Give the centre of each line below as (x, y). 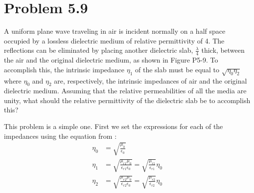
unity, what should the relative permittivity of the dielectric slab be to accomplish (127, 100)
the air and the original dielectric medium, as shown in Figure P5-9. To (111, 60)
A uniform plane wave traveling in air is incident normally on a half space (115, 31)
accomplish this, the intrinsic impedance (64, 69)
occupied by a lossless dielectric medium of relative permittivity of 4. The (114, 40)
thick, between (223, 50)
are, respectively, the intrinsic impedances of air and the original (150, 80)
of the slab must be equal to (177, 69)
